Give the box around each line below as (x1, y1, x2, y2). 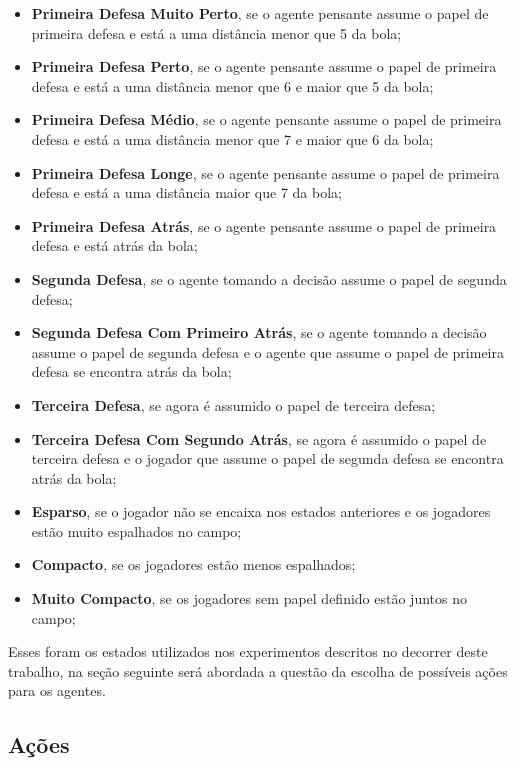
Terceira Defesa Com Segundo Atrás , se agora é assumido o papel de (31, 428, 487, 449)
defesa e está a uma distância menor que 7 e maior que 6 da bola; (31, 128, 434, 149)
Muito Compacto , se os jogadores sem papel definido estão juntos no (31, 588, 467, 609)
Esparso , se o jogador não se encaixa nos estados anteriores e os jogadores (31, 501, 491, 522)
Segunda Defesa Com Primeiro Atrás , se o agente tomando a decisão (31, 322, 487, 343)
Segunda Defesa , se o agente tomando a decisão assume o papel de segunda (31, 268, 507, 289)
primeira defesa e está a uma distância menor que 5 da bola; (31, 22, 402, 43)
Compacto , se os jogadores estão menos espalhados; (31, 554, 356, 575)
